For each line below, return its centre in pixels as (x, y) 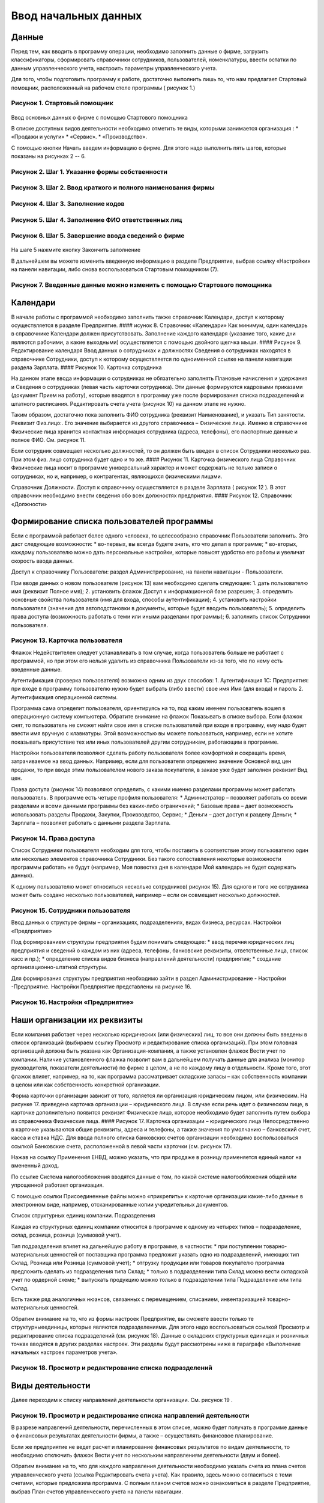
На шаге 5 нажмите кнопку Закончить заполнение (76, 250)
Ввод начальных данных (76, 16)
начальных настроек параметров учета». (64, 1352)
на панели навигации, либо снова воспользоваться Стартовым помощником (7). (115, 269)
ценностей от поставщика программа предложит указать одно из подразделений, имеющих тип (175, 1254)
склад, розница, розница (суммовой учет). (66, 1235)
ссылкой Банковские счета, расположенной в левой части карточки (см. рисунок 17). (121, 1146)
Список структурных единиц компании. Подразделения (83, 1216)
